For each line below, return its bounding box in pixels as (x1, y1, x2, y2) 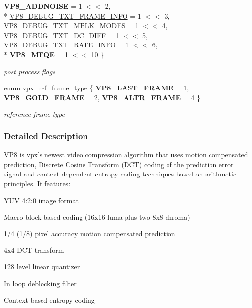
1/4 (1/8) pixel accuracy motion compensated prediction (4, 228, 175, 238)
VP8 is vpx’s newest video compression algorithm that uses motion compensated (4, 149, 248, 160)
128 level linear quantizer (4, 261, 80, 271)
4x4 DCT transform (4, 245, 64, 255)
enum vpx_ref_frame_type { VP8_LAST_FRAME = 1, (4, 83, 189, 93)
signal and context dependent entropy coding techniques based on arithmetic (4, 169, 237, 179)
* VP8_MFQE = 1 (4, 49, 68, 59)
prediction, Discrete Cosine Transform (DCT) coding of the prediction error (4, 159, 234, 169)
